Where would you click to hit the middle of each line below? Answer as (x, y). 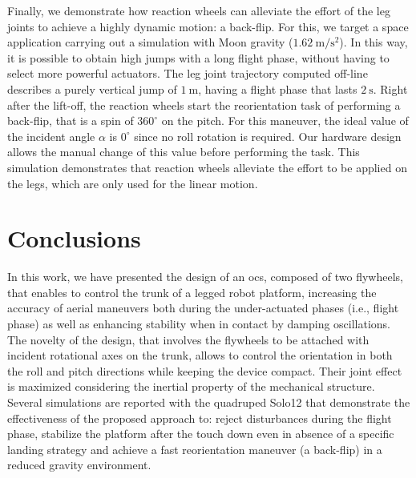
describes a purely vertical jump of (92, 88)
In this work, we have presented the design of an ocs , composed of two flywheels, (205, 277)
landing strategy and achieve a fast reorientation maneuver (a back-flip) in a (195, 449)
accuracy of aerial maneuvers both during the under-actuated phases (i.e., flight (203, 308)
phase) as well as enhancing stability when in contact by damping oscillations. (199, 324)
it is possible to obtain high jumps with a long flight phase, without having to (198, 57)
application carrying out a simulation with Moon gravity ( (150, 42)
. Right (390, 88)
